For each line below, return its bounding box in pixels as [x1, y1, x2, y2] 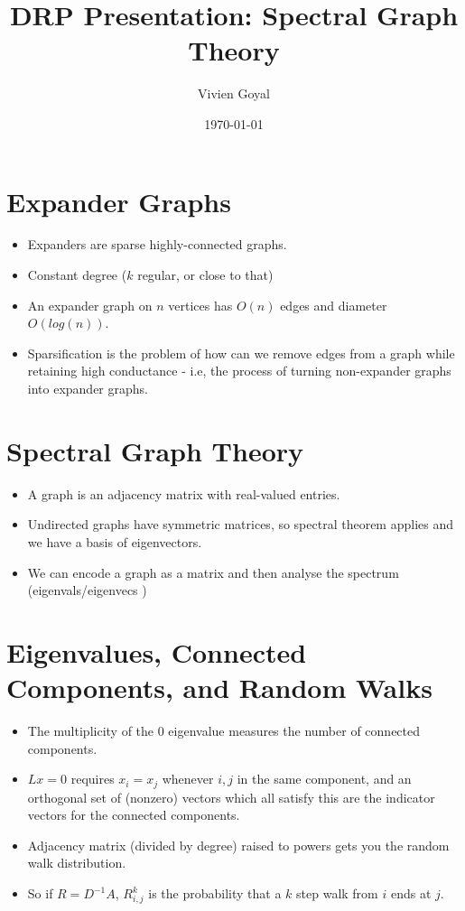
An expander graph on [27, 295, 153, 314]
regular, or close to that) [137, 265, 274, 284]
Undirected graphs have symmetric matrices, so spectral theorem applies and [27, 515, 454, 534]
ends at [390, 884, 432, 903]
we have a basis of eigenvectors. [27, 532, 202, 551]
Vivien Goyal [198, 84, 270, 103]
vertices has [168, 295, 233, 314]
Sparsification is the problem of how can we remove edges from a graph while [27, 343, 455, 362]
